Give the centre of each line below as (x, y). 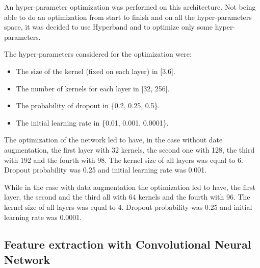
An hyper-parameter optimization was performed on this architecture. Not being (130, 7)
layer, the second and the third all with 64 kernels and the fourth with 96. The (127, 197)
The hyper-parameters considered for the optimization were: (98, 54)
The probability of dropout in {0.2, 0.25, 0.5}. (88, 105)
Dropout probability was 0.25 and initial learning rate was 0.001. (106, 170)
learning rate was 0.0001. (43, 217)
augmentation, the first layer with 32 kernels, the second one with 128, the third (129, 149)
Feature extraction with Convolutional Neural (128, 244)
